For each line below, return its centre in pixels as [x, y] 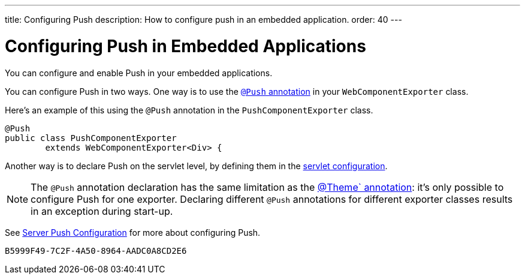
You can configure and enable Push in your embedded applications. [139, 73]
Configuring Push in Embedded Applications [185, 46]
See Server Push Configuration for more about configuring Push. [133, 232]
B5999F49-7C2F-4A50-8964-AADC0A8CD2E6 [96, 250]
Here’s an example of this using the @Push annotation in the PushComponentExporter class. [189, 110]
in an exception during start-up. [102, 211]
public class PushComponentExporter [91, 138]
